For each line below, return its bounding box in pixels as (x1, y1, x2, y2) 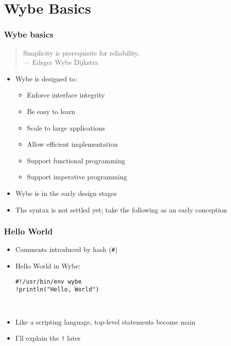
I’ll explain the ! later (15, 333, 81, 343)
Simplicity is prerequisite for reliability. (23, 47, 140, 58)
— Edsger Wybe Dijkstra (23, 57, 99, 67)
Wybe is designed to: (15, 73, 77, 83)
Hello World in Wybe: (15, 261, 81, 270)
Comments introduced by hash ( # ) (15, 244, 118, 254)
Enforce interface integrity (27, 90, 105, 100)
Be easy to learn (27, 106, 75, 116)
